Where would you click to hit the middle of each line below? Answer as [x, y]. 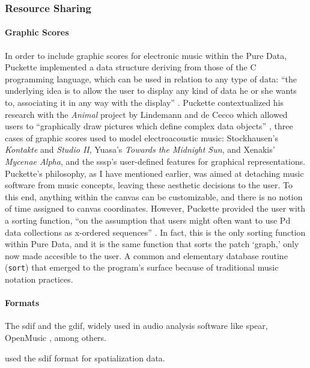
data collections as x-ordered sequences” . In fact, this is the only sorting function [155, 232]
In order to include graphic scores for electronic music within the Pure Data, [146, 55]
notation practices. [39, 279]
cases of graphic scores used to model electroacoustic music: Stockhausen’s [141, 137]
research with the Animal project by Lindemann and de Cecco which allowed [146, 114]
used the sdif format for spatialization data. [85, 357]
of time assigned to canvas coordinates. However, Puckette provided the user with [155, 208]
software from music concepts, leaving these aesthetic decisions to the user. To [149, 185]
